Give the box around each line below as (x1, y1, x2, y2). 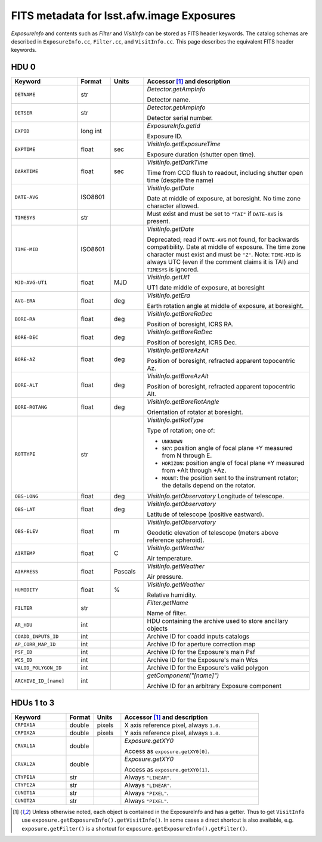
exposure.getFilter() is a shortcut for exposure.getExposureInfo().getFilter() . (21, 825, 247, 832)
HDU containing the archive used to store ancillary (147, 617, 289, 625)
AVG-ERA (14, 297, 36, 304)
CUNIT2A (14, 797, 36, 804)
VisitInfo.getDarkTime (147, 158, 208, 166)
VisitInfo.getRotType (147, 416, 204, 424)
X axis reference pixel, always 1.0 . (124, 721, 221, 729)
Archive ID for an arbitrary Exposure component (147, 682, 281, 690)
